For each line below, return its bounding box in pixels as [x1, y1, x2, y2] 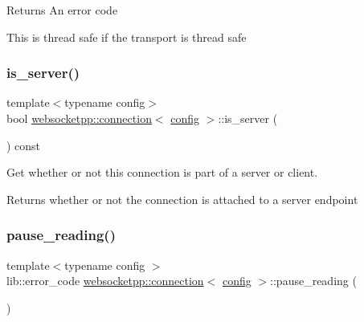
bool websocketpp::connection [6, 110, 152, 126]
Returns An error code [6, 2, 118, 18]
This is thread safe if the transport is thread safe [6, 28, 247, 45]
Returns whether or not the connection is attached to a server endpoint [6, 190, 358, 207]
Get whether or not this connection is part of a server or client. [6, 164, 318, 181]
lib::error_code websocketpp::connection [6, 272, 204, 289]
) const [6, 137, 41, 153]
